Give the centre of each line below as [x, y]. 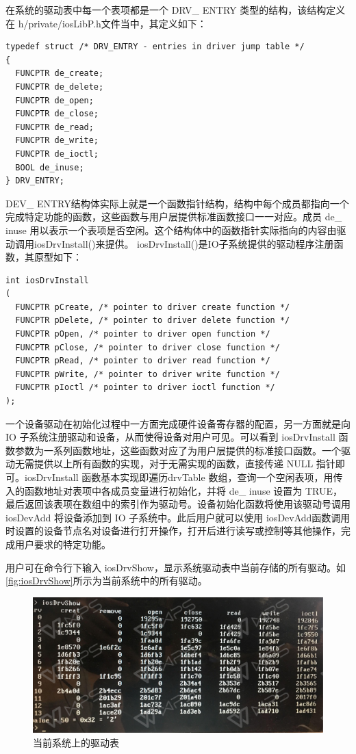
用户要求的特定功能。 [63, 544]
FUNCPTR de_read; [54, 127]
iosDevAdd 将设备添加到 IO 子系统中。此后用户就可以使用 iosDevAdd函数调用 [178, 517]
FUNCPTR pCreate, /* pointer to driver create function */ [153, 307]
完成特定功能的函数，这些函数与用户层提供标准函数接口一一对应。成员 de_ [174, 217]
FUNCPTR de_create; [60, 74]
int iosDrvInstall [47, 280]
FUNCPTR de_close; [57, 114]
